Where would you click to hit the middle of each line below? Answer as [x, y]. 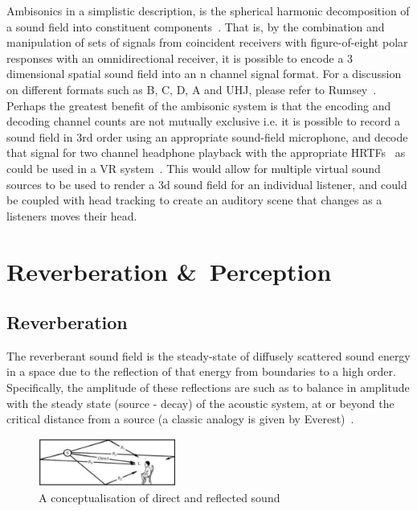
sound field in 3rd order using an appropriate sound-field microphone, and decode [207, 136]
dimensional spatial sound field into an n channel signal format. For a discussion [204, 74]
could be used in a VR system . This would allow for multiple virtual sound [194, 168]
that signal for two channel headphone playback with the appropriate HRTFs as [206, 152]
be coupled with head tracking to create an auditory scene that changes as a [194, 200]
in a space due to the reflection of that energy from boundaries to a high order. [201, 371]
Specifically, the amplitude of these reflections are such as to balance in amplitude [208, 387]
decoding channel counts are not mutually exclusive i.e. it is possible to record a [204, 121]
